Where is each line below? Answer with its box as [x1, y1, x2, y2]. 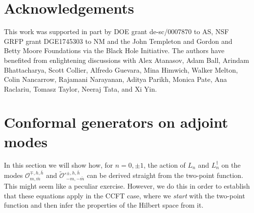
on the [221, 159, 241, 170]
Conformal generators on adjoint [4, 112, 228, 132]
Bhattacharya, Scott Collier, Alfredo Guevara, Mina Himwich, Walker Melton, [4, 64, 238, 75]
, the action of [143, 159, 186, 170]
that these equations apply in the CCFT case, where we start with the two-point [4, 190, 245, 200]
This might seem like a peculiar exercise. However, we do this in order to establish [4, 181, 250, 191]
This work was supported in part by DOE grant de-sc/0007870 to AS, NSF [4, 26, 229, 37]
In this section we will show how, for [4, 159, 113, 170]
